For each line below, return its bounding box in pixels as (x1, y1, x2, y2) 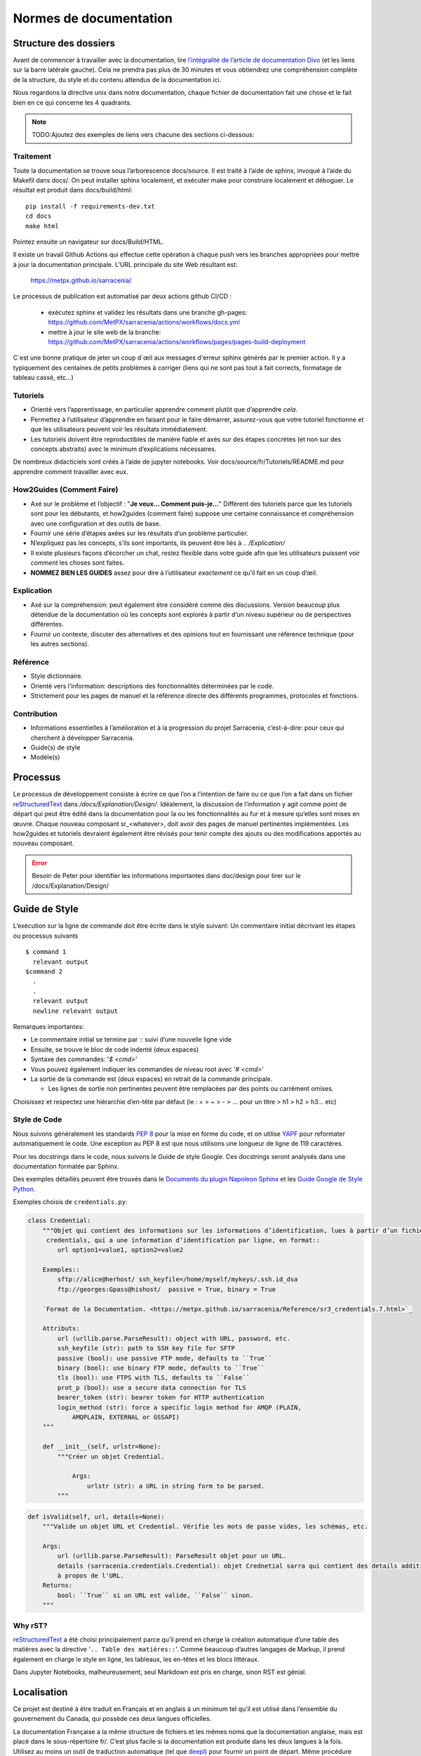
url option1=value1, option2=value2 (57, 1246, 184, 1254)
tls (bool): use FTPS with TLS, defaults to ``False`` (57, 1374, 250, 1382)
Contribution (13, 709, 58, 719)
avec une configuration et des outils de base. (30, 519, 161, 528)
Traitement (13, 152, 52, 162)
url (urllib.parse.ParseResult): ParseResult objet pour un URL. (57, 1552, 287, 1560)
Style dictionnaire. (30, 671, 83, 681)
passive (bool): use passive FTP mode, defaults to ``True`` (57, 1354, 272, 1362)
